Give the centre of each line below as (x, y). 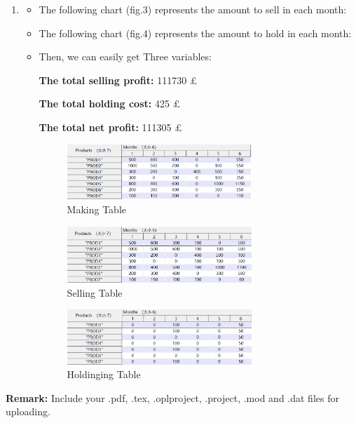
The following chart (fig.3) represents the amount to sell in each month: (193, 9)
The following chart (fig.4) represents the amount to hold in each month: (195, 33)
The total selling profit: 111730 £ (118, 80)
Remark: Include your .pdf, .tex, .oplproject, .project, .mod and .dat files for (172, 397)
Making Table (96, 209)
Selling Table (95, 292)
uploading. (28, 411)
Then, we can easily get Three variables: (125, 56)
